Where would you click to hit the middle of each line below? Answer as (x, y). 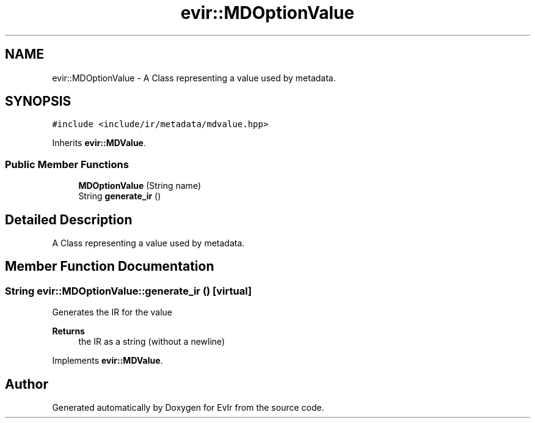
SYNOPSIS (38, 101)
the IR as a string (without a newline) (152, 342)
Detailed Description (69, 219)
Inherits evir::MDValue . (99, 143)
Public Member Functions (67, 164)
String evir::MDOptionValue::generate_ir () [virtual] (129, 291)
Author (27, 384)
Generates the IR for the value (112, 312)
